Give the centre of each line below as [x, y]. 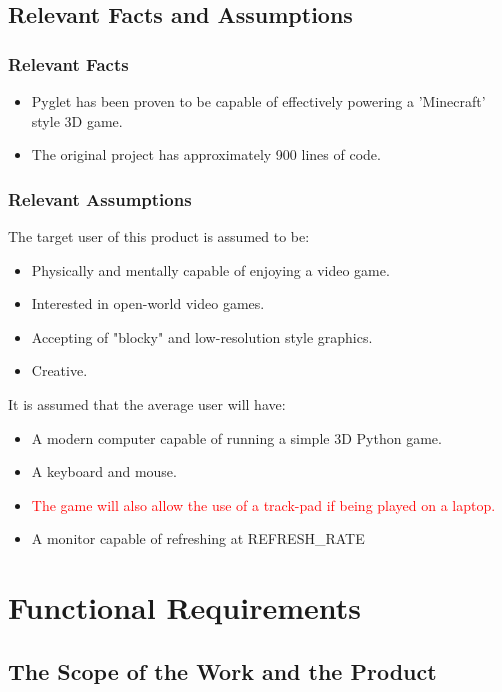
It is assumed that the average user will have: [147, 403]
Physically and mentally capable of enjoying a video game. [210, 269]
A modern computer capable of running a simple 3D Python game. [236, 437]
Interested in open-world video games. [148, 303]
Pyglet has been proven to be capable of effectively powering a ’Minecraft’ [258, 101]
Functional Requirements [184, 607]
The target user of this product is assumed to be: [159, 236]
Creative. [59, 370]
